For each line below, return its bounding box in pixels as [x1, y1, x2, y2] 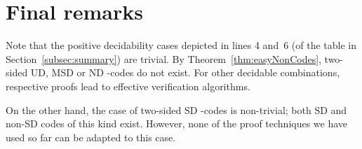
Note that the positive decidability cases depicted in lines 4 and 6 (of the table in [6, 38, 357, 52]
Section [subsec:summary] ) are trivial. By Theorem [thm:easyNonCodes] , [6, 51, 321, 66]
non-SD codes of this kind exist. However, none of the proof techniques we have [6, 116, 348, 131]
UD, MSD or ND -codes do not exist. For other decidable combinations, [30, 65, 340, 80]
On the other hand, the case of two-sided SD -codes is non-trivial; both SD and [6, 102, 347, 117]
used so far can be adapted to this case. [6, 129, 176, 144]
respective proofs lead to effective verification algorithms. [6, 78, 250, 93]
